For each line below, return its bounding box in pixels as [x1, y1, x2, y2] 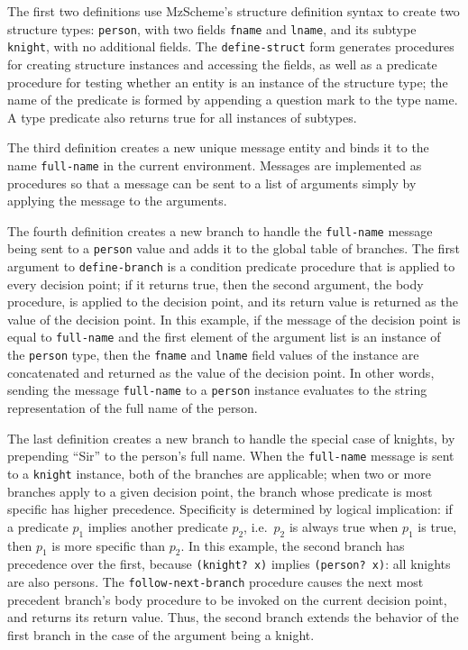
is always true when [289, 517, 399, 536]
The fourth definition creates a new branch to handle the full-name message [7, 221, 433, 240]
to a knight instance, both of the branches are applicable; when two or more [7, 463, 431, 482]
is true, [418, 517, 457, 536]
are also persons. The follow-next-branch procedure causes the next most [7, 572, 424, 590]
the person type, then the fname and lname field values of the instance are [7, 345, 419, 364]
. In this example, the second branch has [180, 536, 405, 554]
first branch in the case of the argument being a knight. [7, 625, 315, 644]
